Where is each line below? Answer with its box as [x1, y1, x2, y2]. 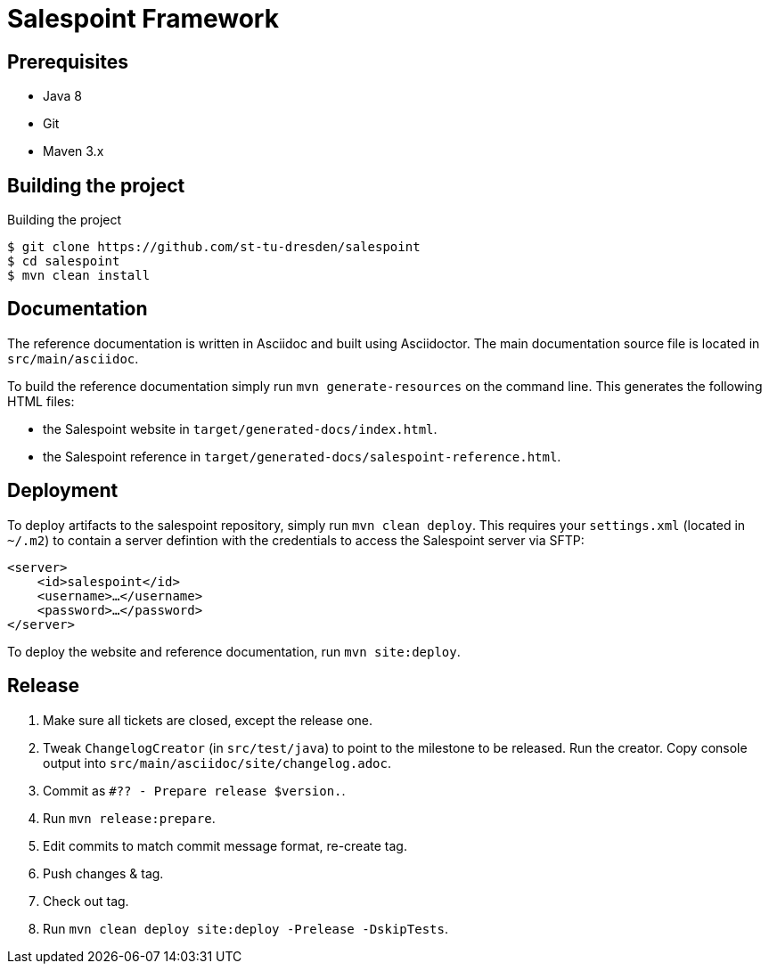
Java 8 [43, 88, 82, 104]
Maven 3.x [43, 143, 104, 159]
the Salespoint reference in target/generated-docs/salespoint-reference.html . [43, 448, 561, 464]
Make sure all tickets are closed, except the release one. [43, 712, 372, 728]
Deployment [7, 479, 119, 502]
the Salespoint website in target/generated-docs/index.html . [43, 420, 438, 437]
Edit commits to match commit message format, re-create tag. [43, 837, 407, 853]
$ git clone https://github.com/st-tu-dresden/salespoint [7, 240, 421, 255]
